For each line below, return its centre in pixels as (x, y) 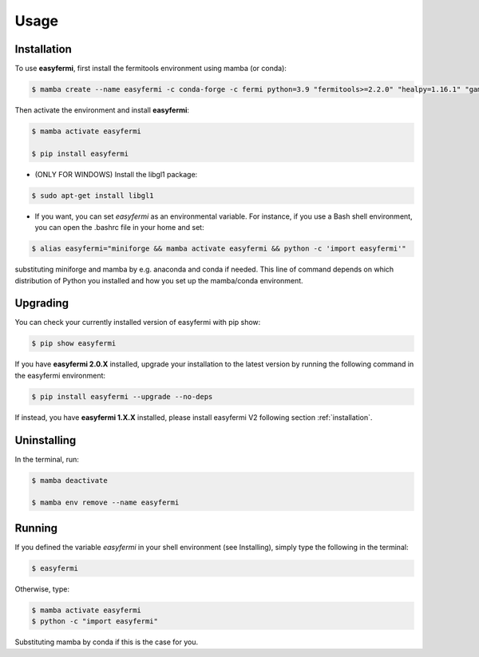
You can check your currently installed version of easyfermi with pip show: (138, 323)
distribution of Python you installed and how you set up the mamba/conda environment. (159, 280)
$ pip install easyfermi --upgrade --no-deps (122, 396)
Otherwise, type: (42, 589)
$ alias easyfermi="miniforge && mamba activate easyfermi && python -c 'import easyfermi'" (219, 249)
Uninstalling (46, 440)
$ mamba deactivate (69, 480)
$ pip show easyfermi (74, 344)
